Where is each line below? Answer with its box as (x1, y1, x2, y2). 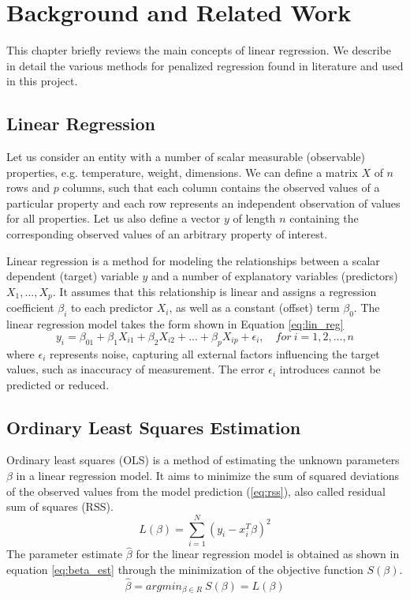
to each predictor (71, 299, 153, 316)
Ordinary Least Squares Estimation (6, 414, 301, 439)
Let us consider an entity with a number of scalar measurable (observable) (6, 148, 365, 165)
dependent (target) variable (6, 268, 139, 284)
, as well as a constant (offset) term (169, 299, 340, 316)
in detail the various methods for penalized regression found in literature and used (6, 57, 404, 73)
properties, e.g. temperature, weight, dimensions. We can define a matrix (6, 163, 358, 180)
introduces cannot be (279, 361, 381, 377)
